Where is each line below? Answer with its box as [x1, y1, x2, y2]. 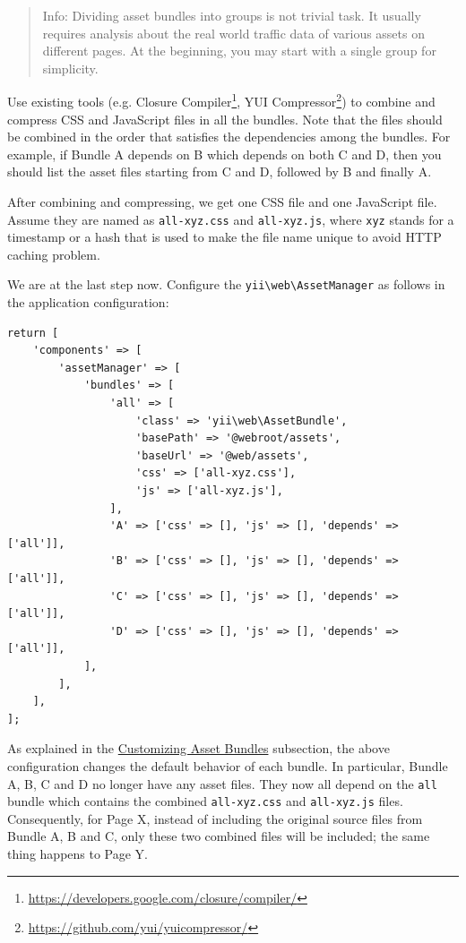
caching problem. [7, 244, 100, 263]
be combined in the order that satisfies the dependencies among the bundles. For [7, 127, 451, 146]
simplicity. [42, 58, 99, 77]
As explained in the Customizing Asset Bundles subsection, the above [7, 739, 390, 758]
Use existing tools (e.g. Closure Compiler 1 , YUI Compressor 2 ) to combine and [7, 90, 436, 111]
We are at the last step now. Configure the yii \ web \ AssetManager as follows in [7, 275, 445, 294]
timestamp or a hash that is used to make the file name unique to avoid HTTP [7, 227, 442, 246]
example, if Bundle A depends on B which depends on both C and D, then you [7, 144, 442, 163]
